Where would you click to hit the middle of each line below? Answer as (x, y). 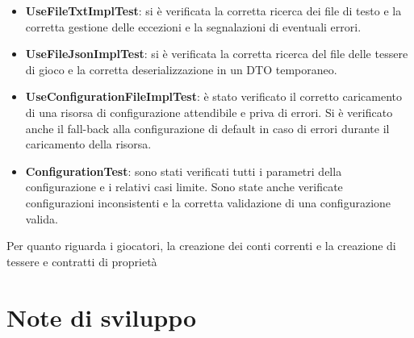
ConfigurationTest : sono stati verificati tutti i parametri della (184, 171)
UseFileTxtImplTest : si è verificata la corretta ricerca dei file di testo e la (213, 10)
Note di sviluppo (102, 317)
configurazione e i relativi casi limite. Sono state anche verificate (184, 187)
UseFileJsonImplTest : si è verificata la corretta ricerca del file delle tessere (217, 54)
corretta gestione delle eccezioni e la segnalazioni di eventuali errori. (193, 26)
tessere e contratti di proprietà (82, 261)
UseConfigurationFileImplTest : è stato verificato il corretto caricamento (214, 96)
